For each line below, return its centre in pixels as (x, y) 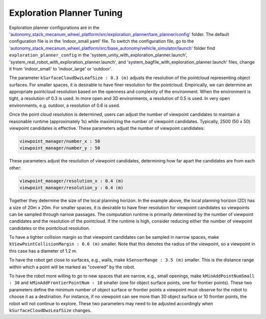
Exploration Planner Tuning (66, 13)
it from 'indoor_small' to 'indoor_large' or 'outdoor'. (61, 68)
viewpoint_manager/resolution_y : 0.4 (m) (71, 188)
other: (15, 168)
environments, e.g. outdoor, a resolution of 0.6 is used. (65, 105)
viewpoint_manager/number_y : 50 (60, 148)
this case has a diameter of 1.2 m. (43, 251)
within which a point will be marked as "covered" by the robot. (72, 267)
